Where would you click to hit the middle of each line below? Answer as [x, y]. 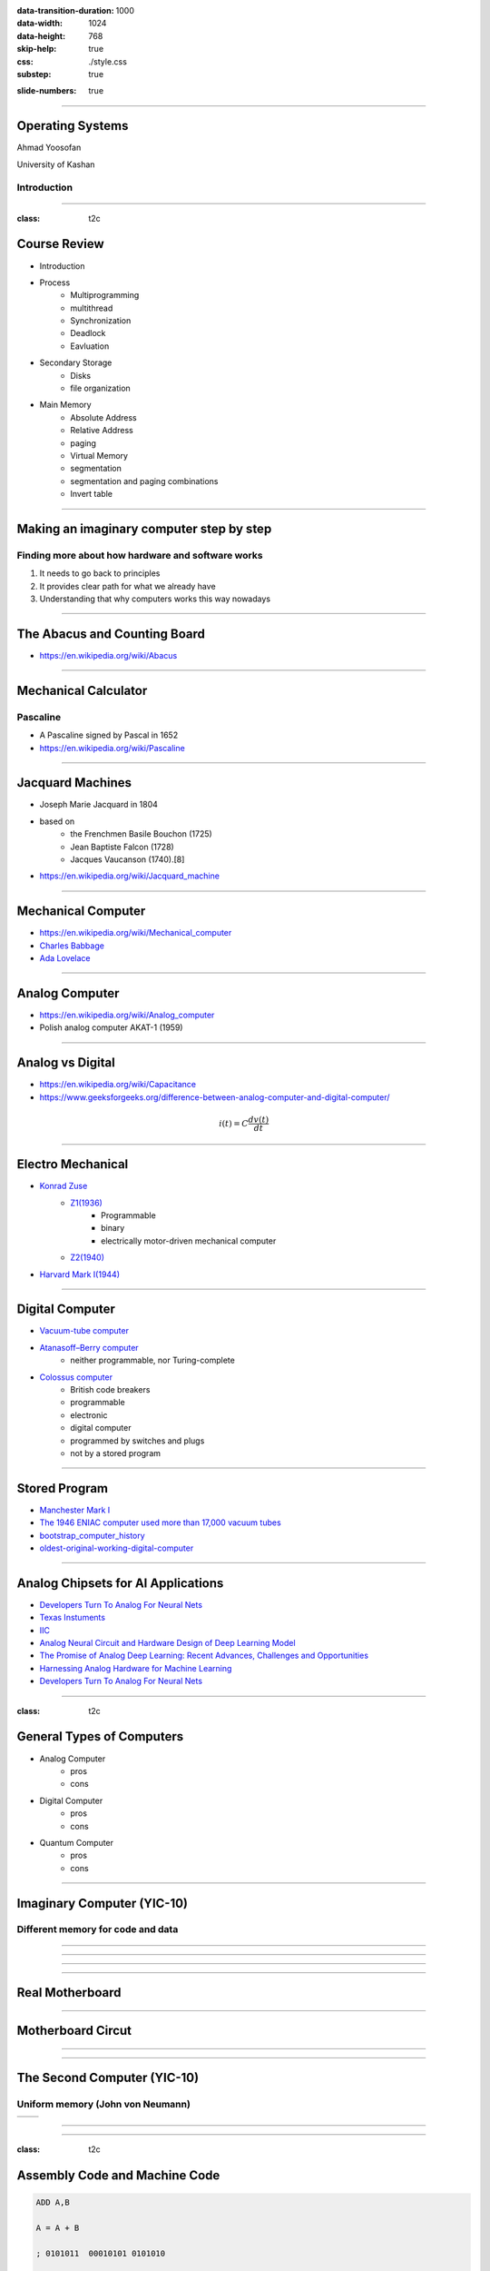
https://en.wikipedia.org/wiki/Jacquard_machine [129, 876]
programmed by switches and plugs [137, 1441]
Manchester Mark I [75, 1510]
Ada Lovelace [65, 958]
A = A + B [58, 2228]
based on [57, 821]
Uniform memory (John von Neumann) [103, 2105]
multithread [92, 308]
